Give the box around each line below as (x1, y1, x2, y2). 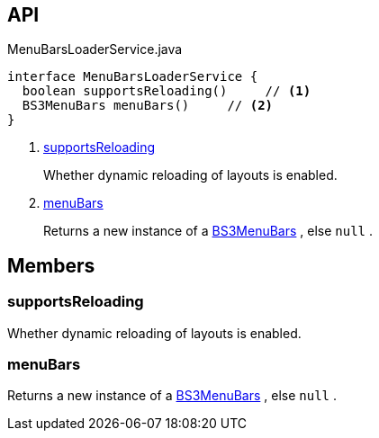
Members (7, 254, 95, 277)
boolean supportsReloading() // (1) (22, 84, 311, 99)
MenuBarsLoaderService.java (7, 41, 183, 58)
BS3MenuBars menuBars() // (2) (22, 98, 274, 113)
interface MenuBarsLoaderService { (7, 69, 258, 85)
